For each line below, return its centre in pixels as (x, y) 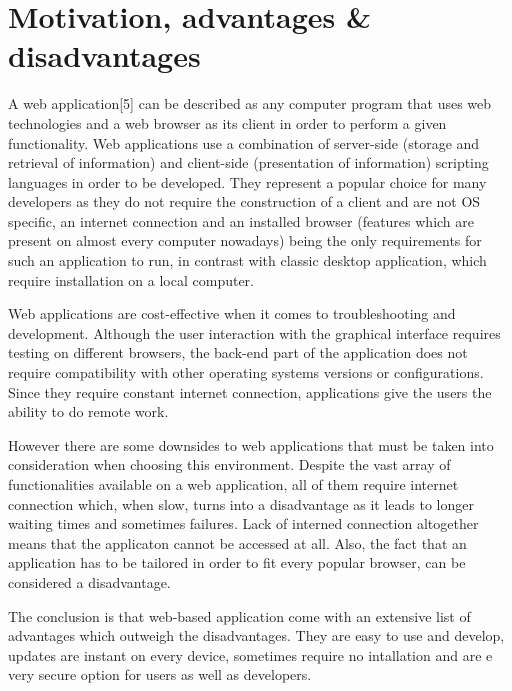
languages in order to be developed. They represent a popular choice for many (247, 181)
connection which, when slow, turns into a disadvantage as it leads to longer (241, 503)
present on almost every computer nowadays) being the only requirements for (245, 240)
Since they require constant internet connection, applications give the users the (250, 391)
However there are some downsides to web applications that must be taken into (251, 444)
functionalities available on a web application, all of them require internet (233, 484)
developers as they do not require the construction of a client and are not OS (244, 201)
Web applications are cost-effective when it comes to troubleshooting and (232, 313)
